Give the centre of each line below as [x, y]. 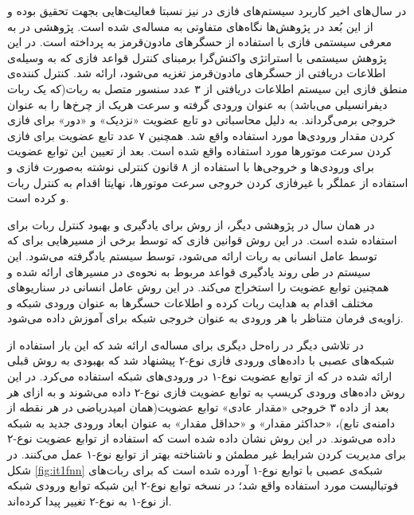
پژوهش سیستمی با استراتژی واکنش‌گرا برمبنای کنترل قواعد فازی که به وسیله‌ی [197, 57]
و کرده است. [38, 198]
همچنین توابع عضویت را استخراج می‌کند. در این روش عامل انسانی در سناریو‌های [198, 287]
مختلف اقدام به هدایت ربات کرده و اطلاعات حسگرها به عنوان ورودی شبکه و [190, 302]
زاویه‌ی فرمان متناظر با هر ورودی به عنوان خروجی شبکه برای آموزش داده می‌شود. [205, 318]
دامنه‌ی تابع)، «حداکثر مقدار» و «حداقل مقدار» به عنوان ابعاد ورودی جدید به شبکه [201, 422]
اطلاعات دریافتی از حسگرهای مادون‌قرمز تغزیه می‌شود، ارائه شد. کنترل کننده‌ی [197, 73]
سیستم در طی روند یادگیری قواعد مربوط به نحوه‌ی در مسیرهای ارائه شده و [189, 271]
